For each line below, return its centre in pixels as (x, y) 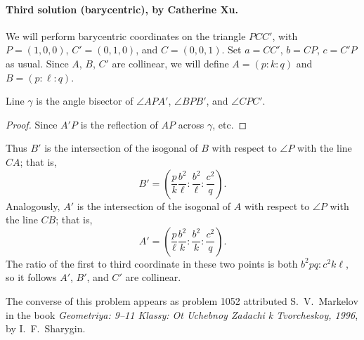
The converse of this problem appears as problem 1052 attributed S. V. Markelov (182, 300)
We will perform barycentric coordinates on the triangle (126, 35)
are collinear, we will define (170, 63)
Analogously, (33, 205)
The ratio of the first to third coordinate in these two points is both (152, 263)
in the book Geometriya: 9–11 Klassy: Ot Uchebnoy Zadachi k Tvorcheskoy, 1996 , (182, 314)
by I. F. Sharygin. (46, 328)
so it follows (31, 277)
